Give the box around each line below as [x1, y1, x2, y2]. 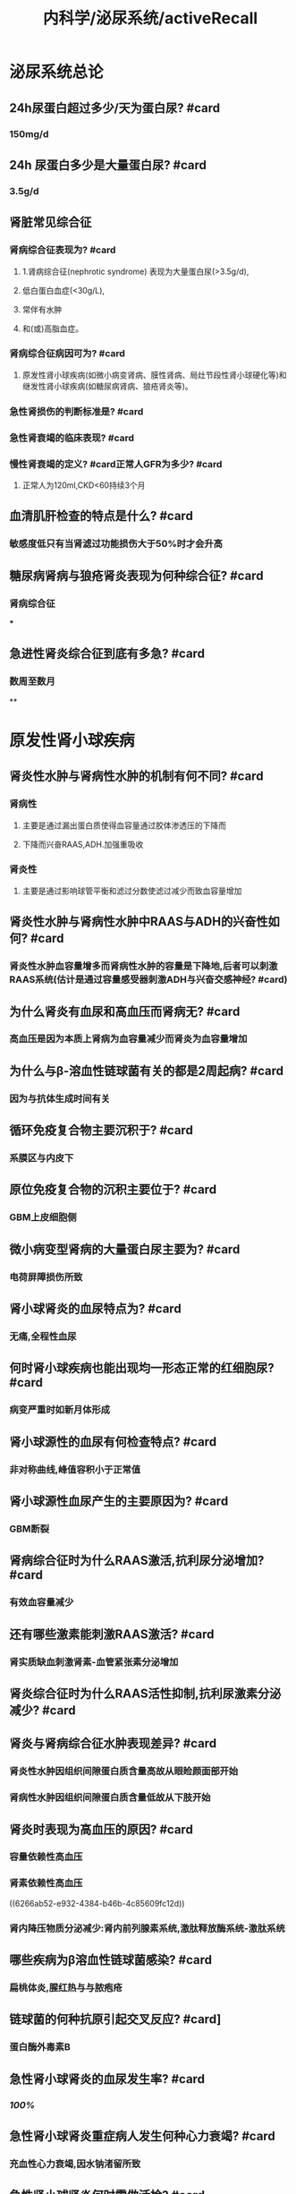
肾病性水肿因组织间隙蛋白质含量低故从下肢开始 [9, 1791, 211, 1804]
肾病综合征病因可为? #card [9, 347, 125, 360]
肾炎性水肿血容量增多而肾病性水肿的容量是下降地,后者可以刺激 [9, 960, 278, 972]
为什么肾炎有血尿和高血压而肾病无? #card [9, 1003, 241, 1019]
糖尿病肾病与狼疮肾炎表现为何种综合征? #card [9, 568, 264, 583]
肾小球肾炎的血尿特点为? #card [9, 1302, 182, 1317]
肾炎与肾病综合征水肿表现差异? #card [9, 1736, 217, 1751]
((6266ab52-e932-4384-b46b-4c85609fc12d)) [9, 1898, 185, 1908]
